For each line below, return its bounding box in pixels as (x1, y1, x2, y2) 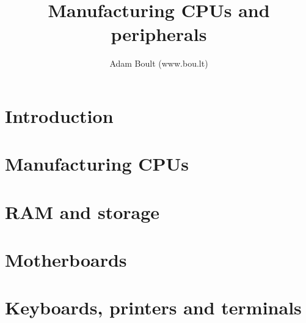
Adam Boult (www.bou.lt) (109, 57, 208, 70)
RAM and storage (5, 199, 160, 224)
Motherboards (5, 247, 127, 272)
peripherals (111, 21, 207, 46)
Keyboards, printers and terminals (5, 295, 302, 320)
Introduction (5, 103, 114, 128)
